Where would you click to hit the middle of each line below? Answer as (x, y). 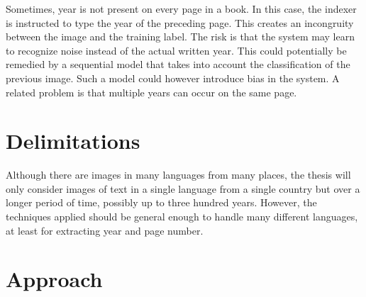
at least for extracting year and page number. (105, 230)
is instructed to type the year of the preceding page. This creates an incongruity (180, 22)
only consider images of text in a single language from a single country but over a (183, 188)
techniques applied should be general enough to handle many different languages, (182, 217)
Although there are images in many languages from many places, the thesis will (178, 175)
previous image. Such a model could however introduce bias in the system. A (173, 78)
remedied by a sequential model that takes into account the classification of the (178, 64)
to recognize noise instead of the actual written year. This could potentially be (176, 50)
